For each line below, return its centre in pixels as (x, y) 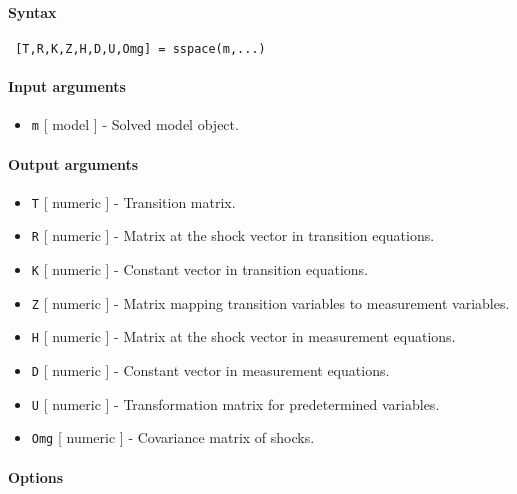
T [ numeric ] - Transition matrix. (133, 201)
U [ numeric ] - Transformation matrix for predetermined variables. (235, 403)
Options (36, 476)
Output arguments (73, 163)
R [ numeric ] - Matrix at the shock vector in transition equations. (233, 235)
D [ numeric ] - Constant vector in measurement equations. (210, 369)
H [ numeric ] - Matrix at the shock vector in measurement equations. (243, 336)
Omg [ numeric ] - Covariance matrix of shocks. (173, 437)
